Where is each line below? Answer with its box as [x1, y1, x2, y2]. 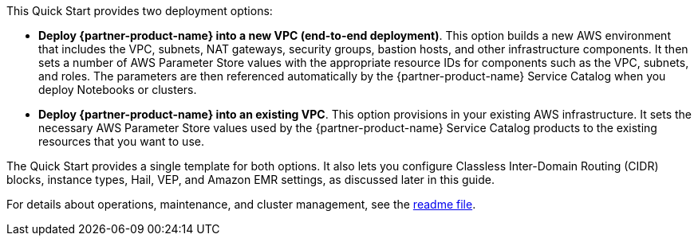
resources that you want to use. [38, 135, 204, 148]
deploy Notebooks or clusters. [38, 83, 197, 96]
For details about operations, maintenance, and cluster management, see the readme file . [6, 197, 476, 211]
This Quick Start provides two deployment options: [6, 4, 273, 18]
